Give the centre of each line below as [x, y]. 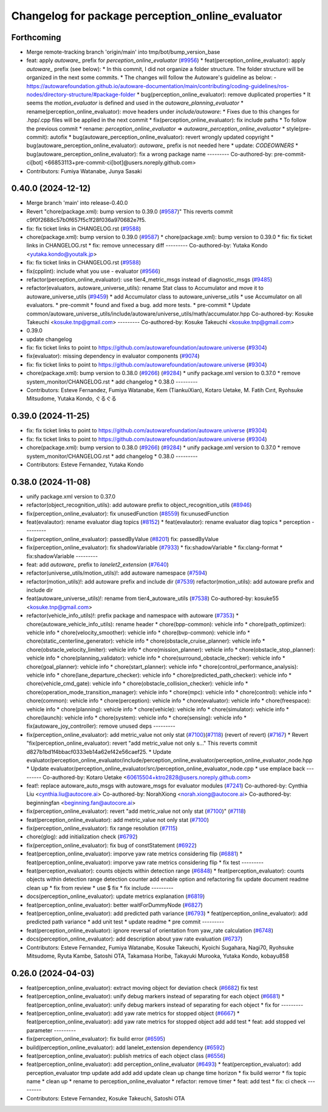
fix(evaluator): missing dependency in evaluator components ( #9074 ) [113, 356]
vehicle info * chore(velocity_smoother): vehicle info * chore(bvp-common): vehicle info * [138, 633]
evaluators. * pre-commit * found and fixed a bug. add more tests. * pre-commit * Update [138, 305]
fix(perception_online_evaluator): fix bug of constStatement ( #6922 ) [111, 845]
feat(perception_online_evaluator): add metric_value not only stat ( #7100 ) [118, 820]
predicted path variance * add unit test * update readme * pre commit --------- [125, 922]
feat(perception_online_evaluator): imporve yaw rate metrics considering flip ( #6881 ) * [135, 854]
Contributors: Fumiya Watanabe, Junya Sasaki [84, 171]
